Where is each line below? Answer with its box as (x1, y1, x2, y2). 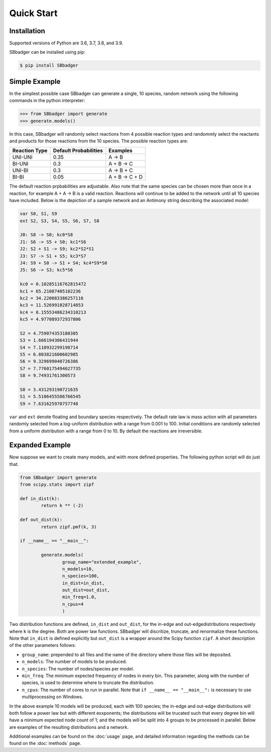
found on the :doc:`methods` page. (9, 740, 81, 746)
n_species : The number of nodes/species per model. (22, 666, 134, 672)
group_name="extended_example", (62, 559, 142, 565)
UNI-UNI (12, 154, 33, 161)
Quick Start (9, 8, 58, 19)
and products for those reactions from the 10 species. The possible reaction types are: (9, 138, 188, 144)
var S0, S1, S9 (20, 211, 57, 217)
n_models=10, (62, 566, 94, 572)
